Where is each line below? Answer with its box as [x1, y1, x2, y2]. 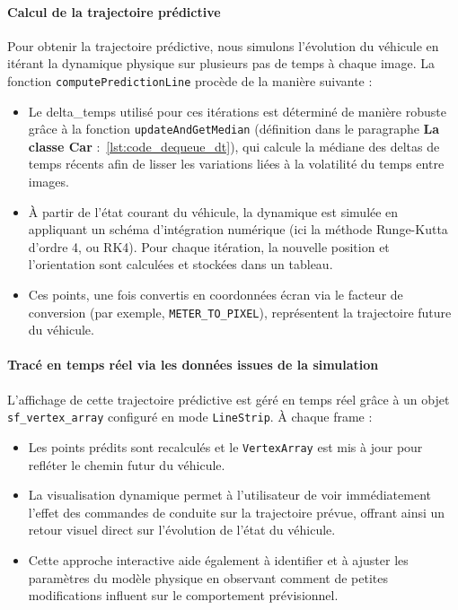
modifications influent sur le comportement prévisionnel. [28, 586, 339, 605]
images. [28, 172, 69, 191]
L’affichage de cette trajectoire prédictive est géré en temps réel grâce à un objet [7, 389, 450, 408]
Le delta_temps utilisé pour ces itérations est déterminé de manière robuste [28, 101, 446, 120]
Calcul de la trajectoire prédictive [7, 2, 221, 21]
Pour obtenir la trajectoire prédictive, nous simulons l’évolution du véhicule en [7, 36, 439, 55]
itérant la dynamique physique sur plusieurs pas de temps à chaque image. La [7, 54, 435, 73]
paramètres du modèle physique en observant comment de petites [28, 568, 388, 587]
